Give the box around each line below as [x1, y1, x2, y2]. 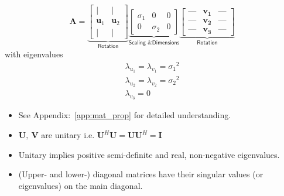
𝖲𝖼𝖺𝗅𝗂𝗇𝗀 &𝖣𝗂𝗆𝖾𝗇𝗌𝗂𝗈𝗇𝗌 [128, 39, 180, 46]
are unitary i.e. [41, 129, 95, 141]
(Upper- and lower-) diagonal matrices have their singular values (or [18, 168, 264, 180]
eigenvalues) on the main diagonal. [18, 179, 143, 191]
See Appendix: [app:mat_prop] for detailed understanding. [18, 109, 231, 121]
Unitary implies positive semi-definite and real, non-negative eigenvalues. [18, 148, 280, 160]
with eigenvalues [5, 48, 63, 60]
